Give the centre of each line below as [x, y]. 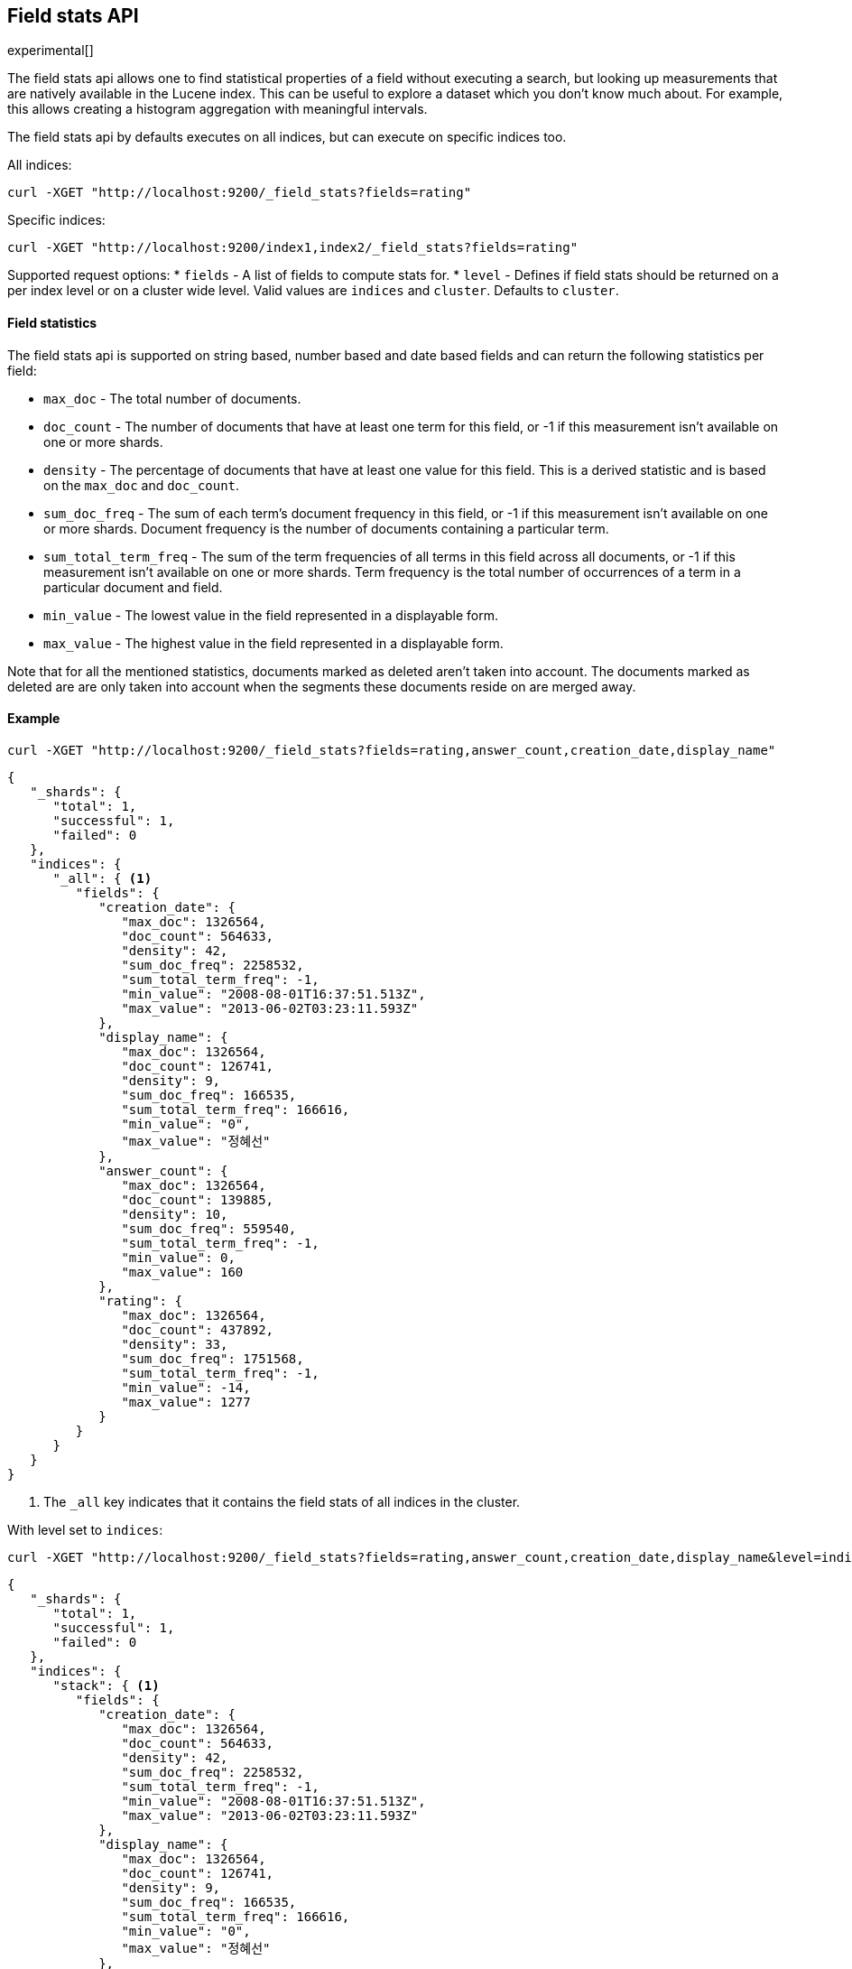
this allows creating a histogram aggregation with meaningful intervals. [218, 109]
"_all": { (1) [102, 878]
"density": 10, [175, 1214]
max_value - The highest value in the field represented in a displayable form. [273, 643]
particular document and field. [133, 587]
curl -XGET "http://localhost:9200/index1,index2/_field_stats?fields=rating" [293, 248]
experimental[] [51, 51]
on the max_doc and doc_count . [142, 485]
